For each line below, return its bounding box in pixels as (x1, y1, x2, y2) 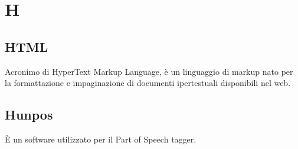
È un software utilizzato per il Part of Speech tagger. (5, 133, 197, 145)
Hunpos (5, 105, 53, 124)
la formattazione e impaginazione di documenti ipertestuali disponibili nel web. (5, 77, 291, 89)
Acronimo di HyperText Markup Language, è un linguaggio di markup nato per (5, 65, 293, 77)
